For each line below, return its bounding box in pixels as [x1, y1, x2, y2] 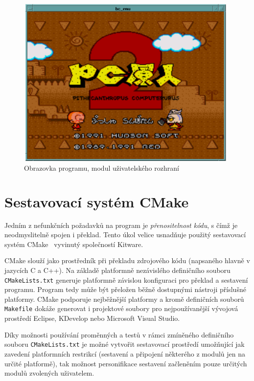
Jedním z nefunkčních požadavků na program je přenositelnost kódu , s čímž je [4, 220, 238, 230]
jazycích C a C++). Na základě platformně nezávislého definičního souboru [4, 265, 231, 275]
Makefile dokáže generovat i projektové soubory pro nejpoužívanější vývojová [4, 303, 238, 314]
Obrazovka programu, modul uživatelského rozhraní [24, 162, 179, 173]
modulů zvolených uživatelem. [4, 368, 94, 378]
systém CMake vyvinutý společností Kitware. [4, 239, 143, 249]
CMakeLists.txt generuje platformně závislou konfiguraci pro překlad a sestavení [4, 274, 248, 285]
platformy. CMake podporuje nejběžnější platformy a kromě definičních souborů [4, 293, 244, 304]
